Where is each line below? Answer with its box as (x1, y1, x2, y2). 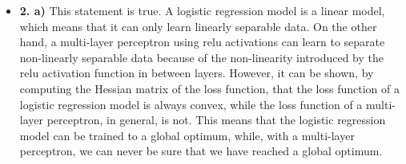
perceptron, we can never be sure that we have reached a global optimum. (19, 143, 383, 159)
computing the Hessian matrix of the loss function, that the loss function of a (19, 80, 400, 96)
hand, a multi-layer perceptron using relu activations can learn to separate (19, 33, 385, 50)
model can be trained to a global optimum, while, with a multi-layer (19, 127, 355, 143)
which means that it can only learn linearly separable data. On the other (19, 18, 377, 34)
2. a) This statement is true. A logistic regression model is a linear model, (19, 2, 385, 18)
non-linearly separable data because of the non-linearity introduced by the (19, 49, 384, 65)
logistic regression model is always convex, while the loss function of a (19, 96, 363, 112)
